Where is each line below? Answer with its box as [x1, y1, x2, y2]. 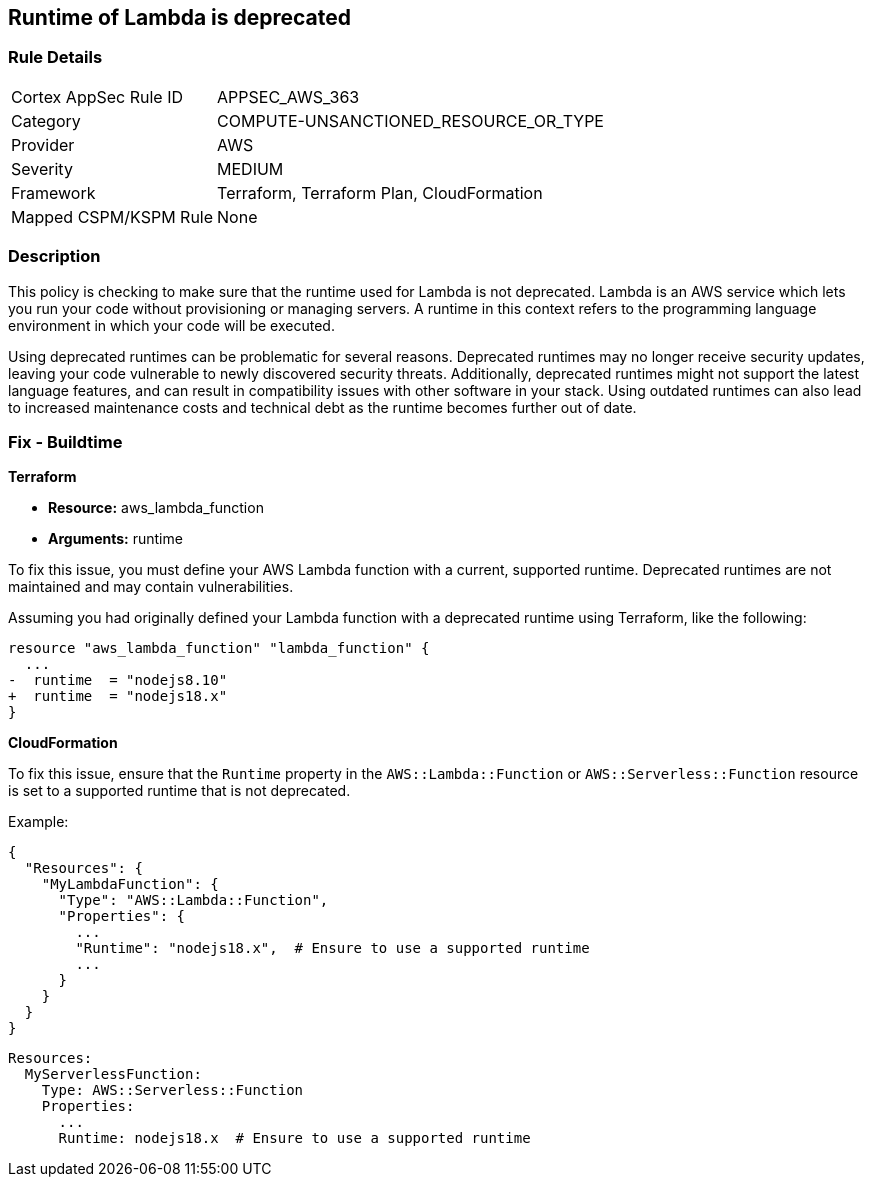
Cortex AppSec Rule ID [11, 86, 184, 107]
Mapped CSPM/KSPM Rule [11, 206, 214, 227]
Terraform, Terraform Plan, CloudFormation [217, 182, 543, 203]
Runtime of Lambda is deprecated [8, 5, 351, 30]
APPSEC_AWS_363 [217, 86, 360, 107]
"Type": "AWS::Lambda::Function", [58, 892, 329, 909]
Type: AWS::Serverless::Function [41, 1082, 304, 1099]
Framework [11, 182, 96, 203]
